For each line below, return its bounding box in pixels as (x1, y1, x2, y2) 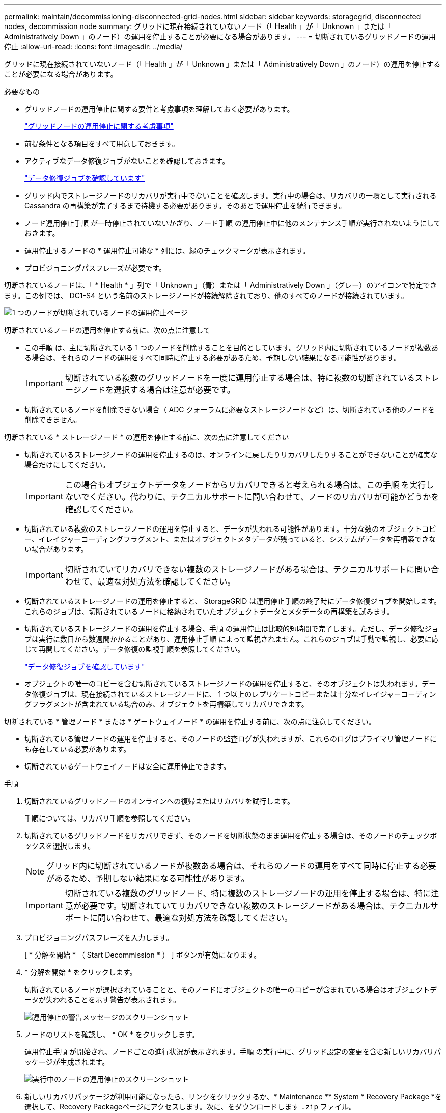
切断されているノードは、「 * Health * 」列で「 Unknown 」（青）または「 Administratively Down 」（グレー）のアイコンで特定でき (4, 281, 437, 289)
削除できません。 (24, 415, 81, 424)
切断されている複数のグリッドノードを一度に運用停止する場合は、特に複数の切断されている (65, 373, 415, 383)
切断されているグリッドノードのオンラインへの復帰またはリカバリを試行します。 (24, 797, 294, 805)
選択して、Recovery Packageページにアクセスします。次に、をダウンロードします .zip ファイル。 (24, 1102, 356, 1111)
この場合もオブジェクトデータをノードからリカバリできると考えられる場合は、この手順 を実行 (65, 480, 426, 490)
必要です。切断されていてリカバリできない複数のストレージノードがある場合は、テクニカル (81, 900, 430, 911)
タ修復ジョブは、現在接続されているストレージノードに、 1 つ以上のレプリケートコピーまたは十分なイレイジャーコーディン (24, 690, 436, 698)
